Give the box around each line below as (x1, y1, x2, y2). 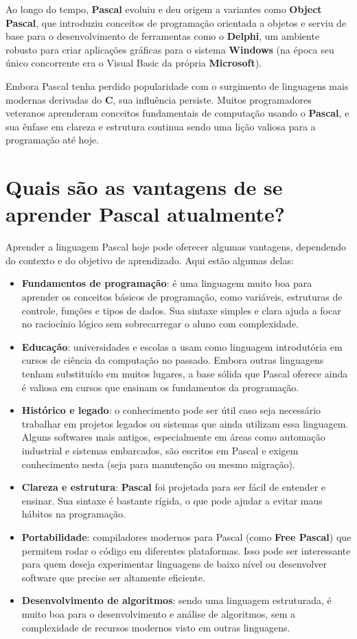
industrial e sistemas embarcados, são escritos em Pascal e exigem (21, 443, 299, 457)
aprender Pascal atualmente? (5, 200, 285, 228)
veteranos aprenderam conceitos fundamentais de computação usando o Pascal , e (5, 106, 349, 120)
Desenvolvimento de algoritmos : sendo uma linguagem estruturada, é (21, 593, 332, 607)
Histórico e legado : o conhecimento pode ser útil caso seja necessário (21, 403, 321, 417)
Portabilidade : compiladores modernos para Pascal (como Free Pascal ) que (21, 529, 352, 544)
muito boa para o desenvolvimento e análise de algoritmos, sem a (21, 606, 295, 620)
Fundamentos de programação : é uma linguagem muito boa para (21, 276, 312, 290)
